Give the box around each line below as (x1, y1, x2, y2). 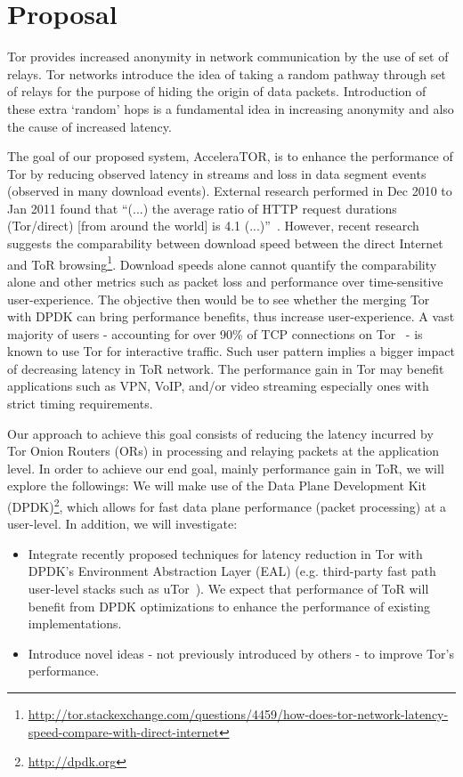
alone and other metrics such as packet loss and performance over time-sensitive (7, 271, 443, 290)
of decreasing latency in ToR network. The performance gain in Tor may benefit (7, 359, 444, 377)
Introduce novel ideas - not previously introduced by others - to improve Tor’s (28, 643, 454, 662)
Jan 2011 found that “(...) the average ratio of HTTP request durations (7, 198, 397, 217)
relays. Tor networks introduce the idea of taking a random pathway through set (7, 64, 446, 83)
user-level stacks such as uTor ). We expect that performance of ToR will (28, 579, 429, 598)
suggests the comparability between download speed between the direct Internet (7, 234, 443, 253)
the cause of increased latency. (7, 117, 172, 135)
